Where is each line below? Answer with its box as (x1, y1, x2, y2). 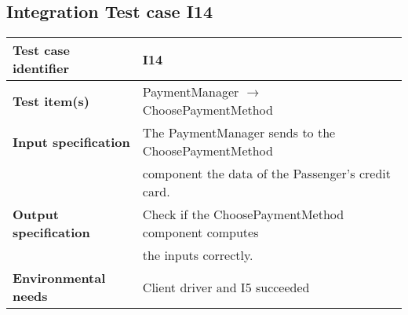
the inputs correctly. (142, 246, 253, 265)
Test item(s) (13, 91, 89, 110)
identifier (13, 59, 69, 78)
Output (13, 205, 59, 224)
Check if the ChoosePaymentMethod (142, 205, 344, 224)
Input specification (13, 132, 130, 151)
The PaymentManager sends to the (142, 123, 336, 142)
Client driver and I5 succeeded (142, 277, 310, 296)
